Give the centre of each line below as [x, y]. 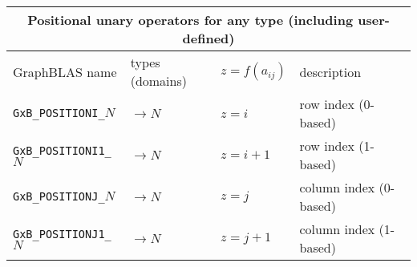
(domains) [158, 81]
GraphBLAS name [65, 71]
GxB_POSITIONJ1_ [62, 234]
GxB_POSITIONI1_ [62, 150]
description [330, 71]
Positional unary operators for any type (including [190, 20]
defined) [208, 38]
